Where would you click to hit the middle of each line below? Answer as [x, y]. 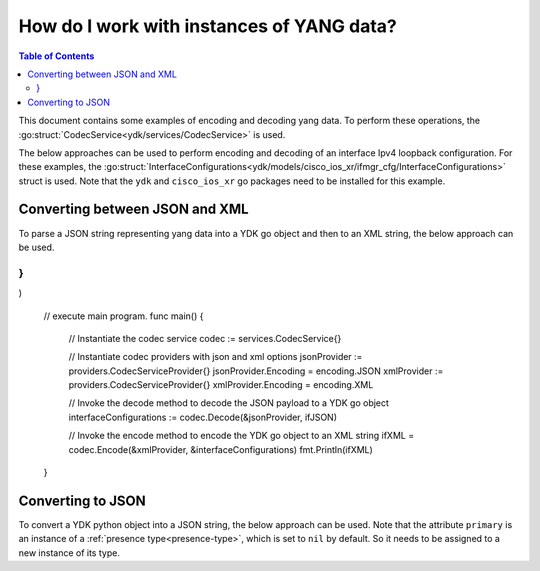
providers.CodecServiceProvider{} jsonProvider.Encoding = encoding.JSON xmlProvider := [256, 371]
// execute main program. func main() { [123, 316]
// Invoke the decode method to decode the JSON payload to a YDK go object [229, 403]
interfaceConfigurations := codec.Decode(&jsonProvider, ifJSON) [203, 417]
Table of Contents [56, 56]
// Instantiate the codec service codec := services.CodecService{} [205, 338]
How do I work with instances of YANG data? [207, 26]
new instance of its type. [69, 552]
